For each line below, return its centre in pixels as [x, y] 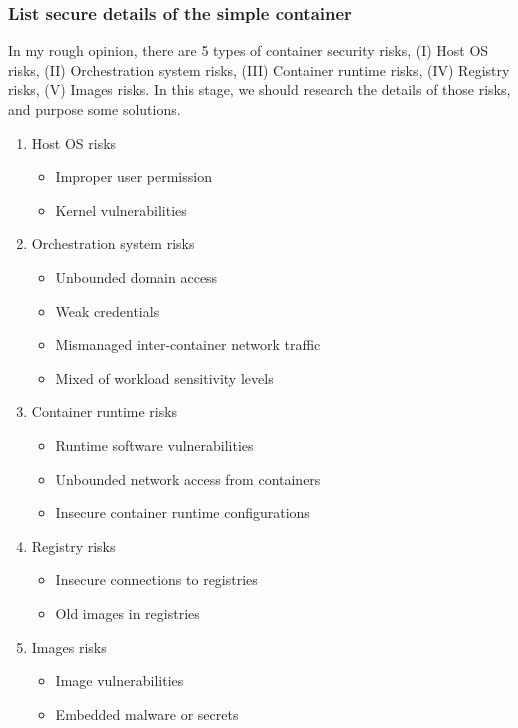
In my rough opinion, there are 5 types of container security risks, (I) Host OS [248, 50]
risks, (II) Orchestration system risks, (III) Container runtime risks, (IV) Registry [259, 69]
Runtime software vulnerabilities [154, 444]
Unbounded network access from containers [188, 478]
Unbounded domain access [136, 276]
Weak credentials [107, 310]
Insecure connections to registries [156, 579]
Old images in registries [127, 612]
